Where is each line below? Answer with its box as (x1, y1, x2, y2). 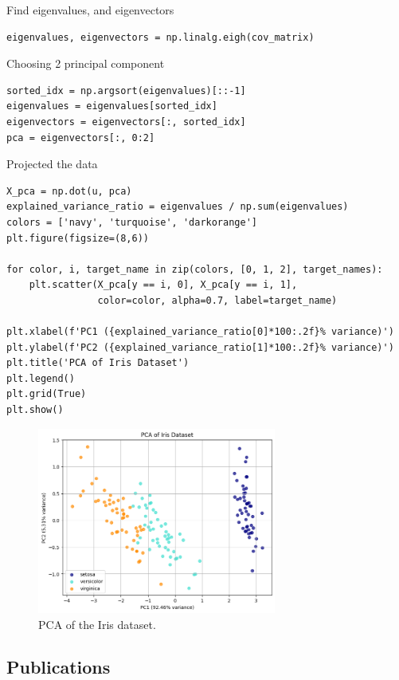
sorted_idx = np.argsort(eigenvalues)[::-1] (6, 85, 246, 96)
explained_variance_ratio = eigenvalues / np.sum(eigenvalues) (6, 201, 349, 213)
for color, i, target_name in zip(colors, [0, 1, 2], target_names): (6, 263, 383, 275)
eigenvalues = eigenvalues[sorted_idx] (6, 100, 217, 112)
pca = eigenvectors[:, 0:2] (6, 132, 155, 143)
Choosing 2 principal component (6, 55, 165, 72)
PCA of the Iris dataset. (38, 615, 156, 632)
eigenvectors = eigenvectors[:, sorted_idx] (6, 116, 246, 128)
